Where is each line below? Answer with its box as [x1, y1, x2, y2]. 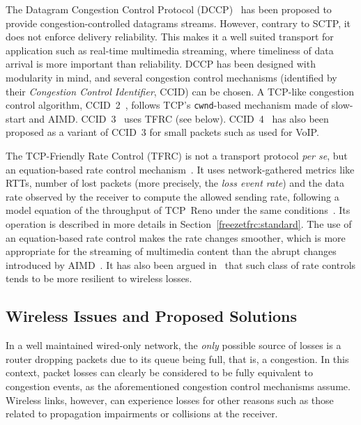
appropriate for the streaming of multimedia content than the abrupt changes [6, 244, 337, 258]
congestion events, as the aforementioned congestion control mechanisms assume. [6, 378, 351, 393]
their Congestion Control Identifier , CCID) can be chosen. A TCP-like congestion [6, 84, 354, 98]
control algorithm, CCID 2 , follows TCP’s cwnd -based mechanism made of [6, 98, 328, 112]
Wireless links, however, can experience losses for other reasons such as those [6, 392, 334, 407]
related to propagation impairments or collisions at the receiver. [6, 406, 278, 421]
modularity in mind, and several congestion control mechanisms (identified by [6, 70, 337, 84]
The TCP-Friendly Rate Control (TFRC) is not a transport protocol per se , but [6, 148, 348, 162]
